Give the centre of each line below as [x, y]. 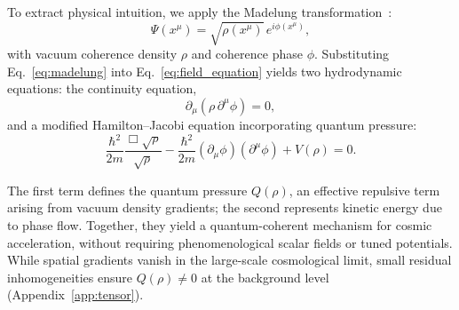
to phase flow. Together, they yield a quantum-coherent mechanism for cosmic [220, 225]
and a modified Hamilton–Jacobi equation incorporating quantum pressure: [212, 124]
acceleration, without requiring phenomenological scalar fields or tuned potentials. [230, 242]
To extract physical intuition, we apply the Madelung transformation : [200, 12]
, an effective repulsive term [364, 190]
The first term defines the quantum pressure [127, 190]
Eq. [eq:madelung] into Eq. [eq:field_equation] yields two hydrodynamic [205, 71]
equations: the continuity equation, [102, 88]
